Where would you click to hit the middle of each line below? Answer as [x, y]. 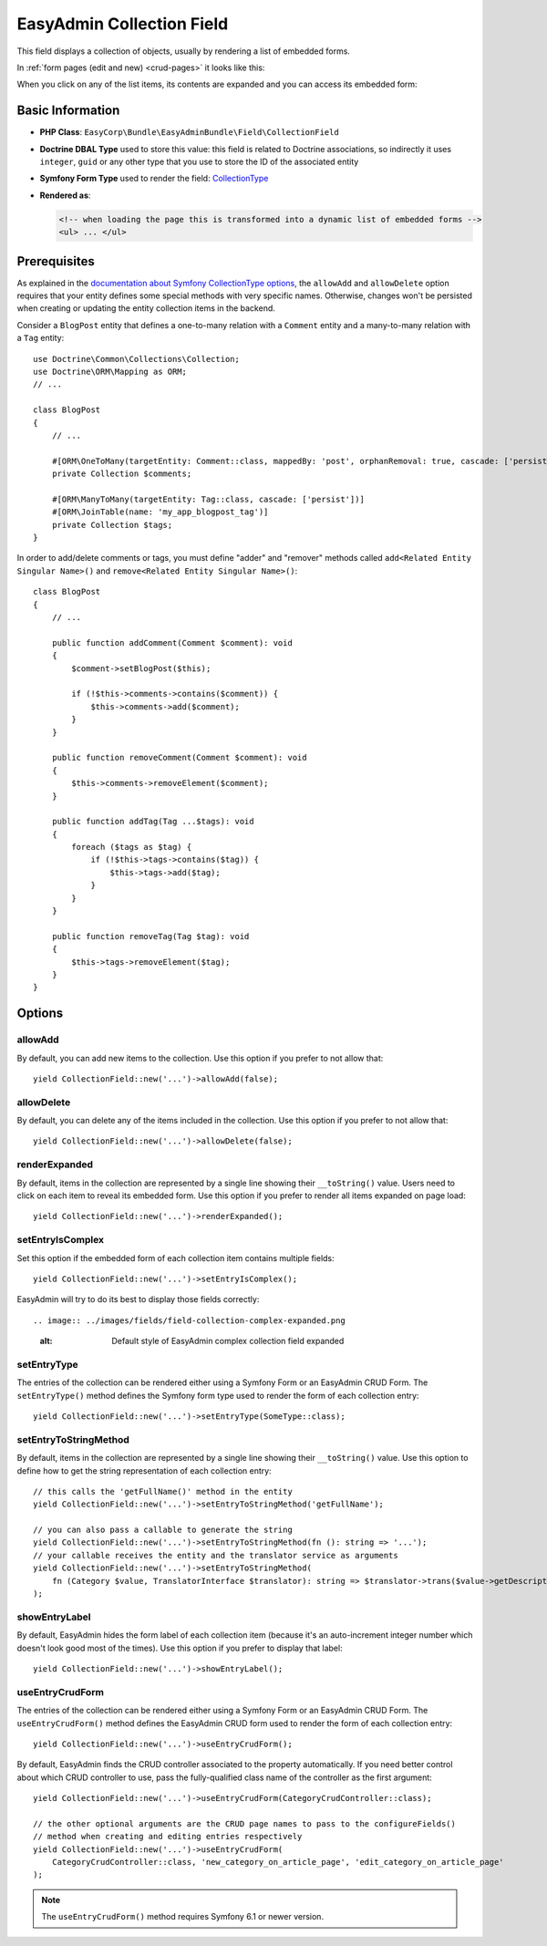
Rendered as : [65, 195]
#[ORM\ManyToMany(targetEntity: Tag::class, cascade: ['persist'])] [208, 499]
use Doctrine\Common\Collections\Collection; [137, 359]
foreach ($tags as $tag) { [132, 847]
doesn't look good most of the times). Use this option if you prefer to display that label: [180, 1648]
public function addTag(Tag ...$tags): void [153, 822]
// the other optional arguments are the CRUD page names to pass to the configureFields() [244, 1823]
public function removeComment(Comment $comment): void [179, 758]
